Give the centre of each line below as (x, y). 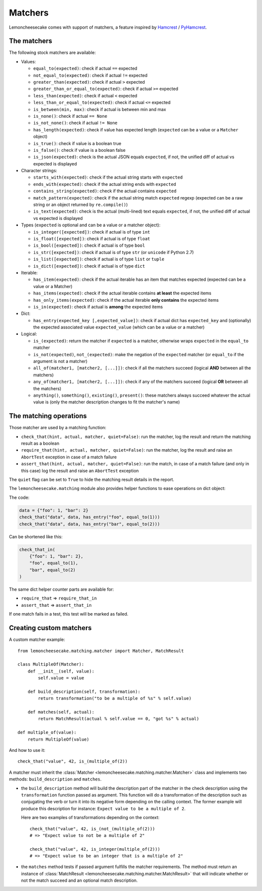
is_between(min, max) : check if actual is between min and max (100, 109)
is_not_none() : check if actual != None (75, 123)
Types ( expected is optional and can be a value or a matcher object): (91, 225)
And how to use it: (27, 750)
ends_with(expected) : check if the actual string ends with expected (105, 184)
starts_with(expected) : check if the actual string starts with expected (108, 177)
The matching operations (48, 416)
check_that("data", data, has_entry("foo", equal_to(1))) (90, 517)
